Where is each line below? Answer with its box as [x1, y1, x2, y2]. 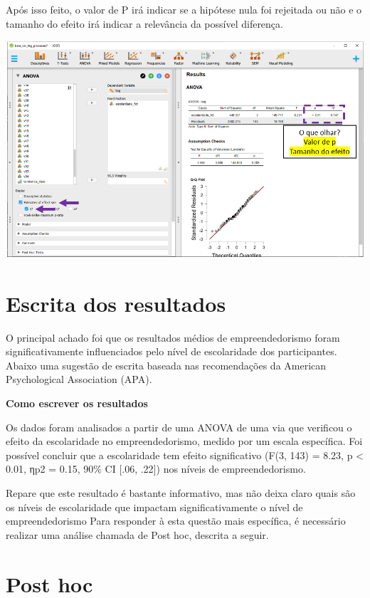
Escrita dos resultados [6, 288, 226, 318]
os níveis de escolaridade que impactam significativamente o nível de [6, 499, 303, 514]
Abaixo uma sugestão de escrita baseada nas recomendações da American [6, 357, 327, 372]
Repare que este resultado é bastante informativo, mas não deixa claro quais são [6, 485, 356, 500]
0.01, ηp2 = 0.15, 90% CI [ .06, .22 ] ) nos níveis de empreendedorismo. [6, 461, 306, 476]
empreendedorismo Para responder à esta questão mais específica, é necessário [6, 513, 346, 528]
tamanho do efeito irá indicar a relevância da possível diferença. [6, 16, 283, 31]
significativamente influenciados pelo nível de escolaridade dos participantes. [6, 344, 337, 359]
